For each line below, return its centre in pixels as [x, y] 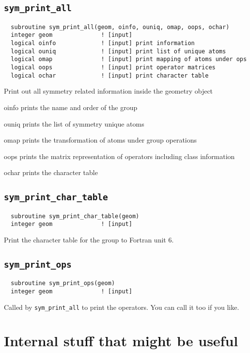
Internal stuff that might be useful [121, 340]
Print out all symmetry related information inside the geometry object [109, 91]
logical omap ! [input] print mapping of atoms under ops [129, 59]
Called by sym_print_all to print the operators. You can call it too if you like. [122, 307]
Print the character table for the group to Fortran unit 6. [89, 240]
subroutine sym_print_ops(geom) [63, 283]
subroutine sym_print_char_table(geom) [75, 216]
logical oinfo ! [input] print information [103, 43]
